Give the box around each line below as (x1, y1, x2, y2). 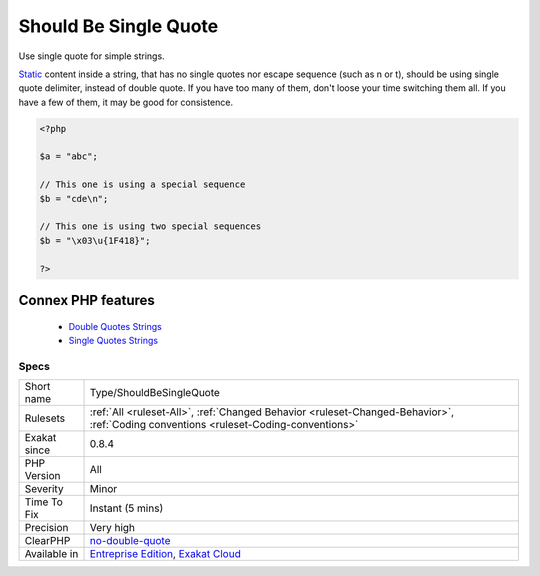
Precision (24, 521, 69, 535)
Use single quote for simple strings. (18, 50, 165, 62)
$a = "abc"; (39, 151, 99, 162)
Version (24, 469, 61, 483)
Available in (24, 547, 79, 561)
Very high (89, 521, 135, 535)
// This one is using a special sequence (39, 179, 246, 190)
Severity (24, 482, 64, 496)
